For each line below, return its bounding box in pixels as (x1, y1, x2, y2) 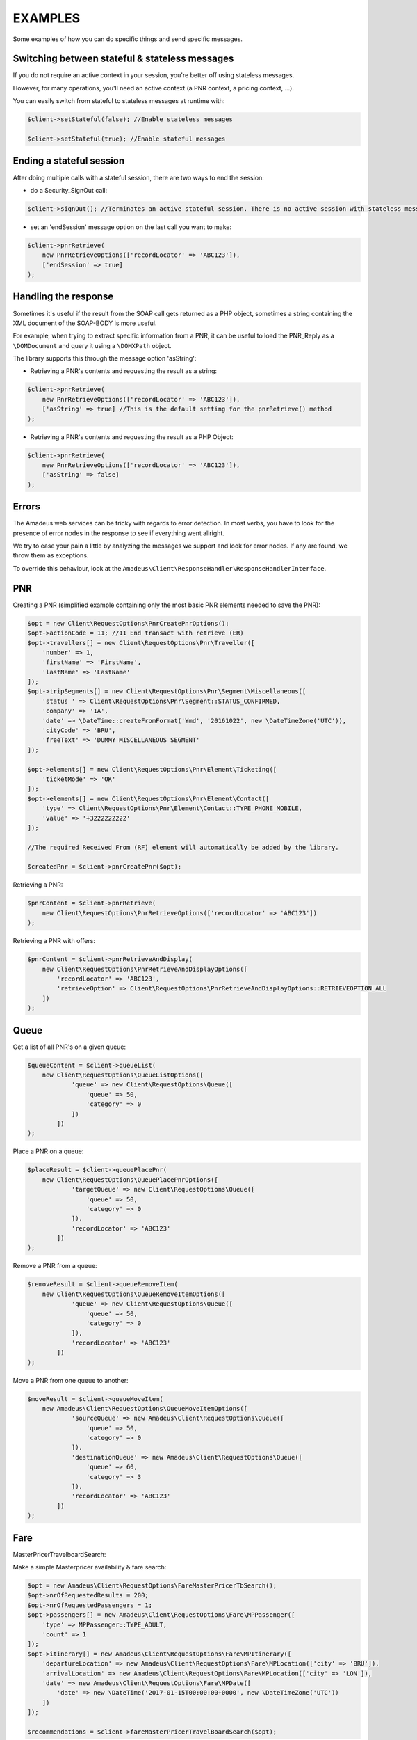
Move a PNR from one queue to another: (13, 1376, 129, 1384)
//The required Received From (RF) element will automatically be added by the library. (27, 843, 340, 851)
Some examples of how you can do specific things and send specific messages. (13, 35, 243, 43)
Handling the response (13, 291, 114, 303)
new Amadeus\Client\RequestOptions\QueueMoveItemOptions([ (42, 1405, 248, 1412)
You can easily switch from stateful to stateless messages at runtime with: (13, 97, 225, 105)
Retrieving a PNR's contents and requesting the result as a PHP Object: (30, 432, 234, 441)
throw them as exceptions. (13, 551, 89, 560)
